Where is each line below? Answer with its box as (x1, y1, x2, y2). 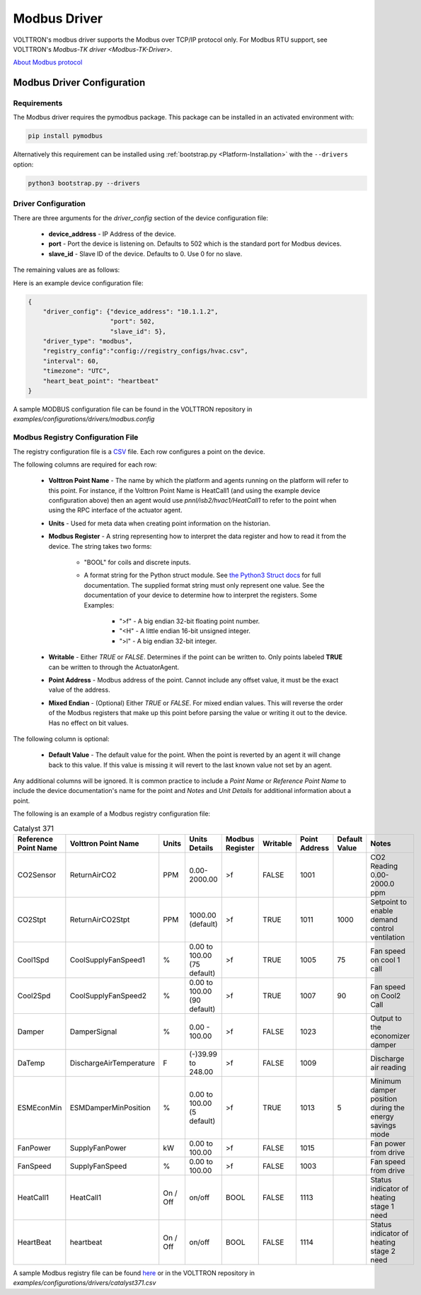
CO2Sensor (17, 870, 57, 880)
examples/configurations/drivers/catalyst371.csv (13, 1279, 156, 1287)
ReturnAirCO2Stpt (69, 915, 130, 925)
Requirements (13, 98, 63, 108)
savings (370, 1121, 396, 1131)
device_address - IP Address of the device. (48, 229, 176, 238)
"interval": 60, (42, 357, 99, 365)
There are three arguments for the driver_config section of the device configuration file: (13, 213, 269, 222)
